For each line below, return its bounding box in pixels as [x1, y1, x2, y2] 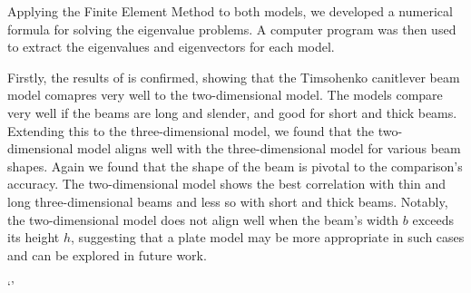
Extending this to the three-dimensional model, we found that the [7, 121, 375, 140]
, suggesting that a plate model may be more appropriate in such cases [71, 228, 465, 247]
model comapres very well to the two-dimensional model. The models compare [7, 85, 443, 104]
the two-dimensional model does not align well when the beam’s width [7, 210, 399, 229]
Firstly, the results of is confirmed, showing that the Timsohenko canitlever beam [7, 67, 460, 86]
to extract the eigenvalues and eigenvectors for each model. [7, 37, 335, 56]
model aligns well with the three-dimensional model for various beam [77, 139, 461, 158]
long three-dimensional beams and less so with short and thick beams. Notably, [7, 191, 448, 210]
